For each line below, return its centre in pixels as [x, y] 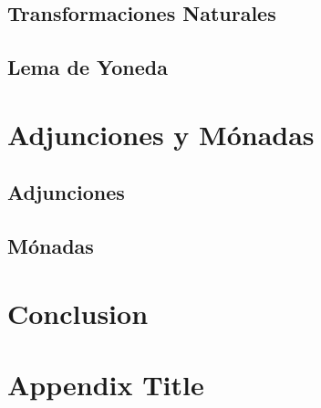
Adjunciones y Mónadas [161, 134]
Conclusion [78, 313]
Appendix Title [106, 385]
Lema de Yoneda [88, 67]
